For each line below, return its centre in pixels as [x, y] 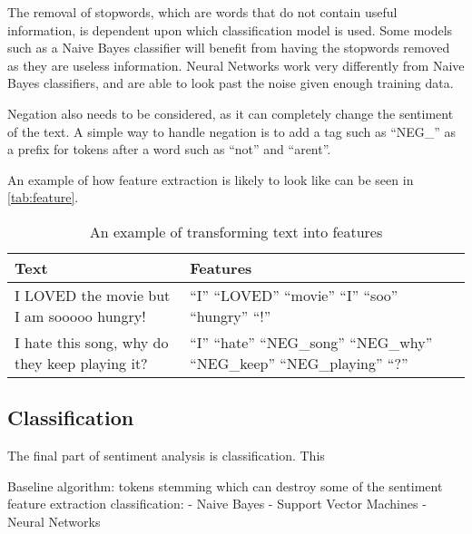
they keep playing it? [81, 363]
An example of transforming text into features [236, 231]
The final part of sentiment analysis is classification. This [166, 456]
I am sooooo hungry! [80, 316]
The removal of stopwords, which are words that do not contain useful [202, 12]
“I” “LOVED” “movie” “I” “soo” [294, 295]
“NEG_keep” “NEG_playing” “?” [299, 363]
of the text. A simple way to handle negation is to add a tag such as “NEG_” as [232, 131]
